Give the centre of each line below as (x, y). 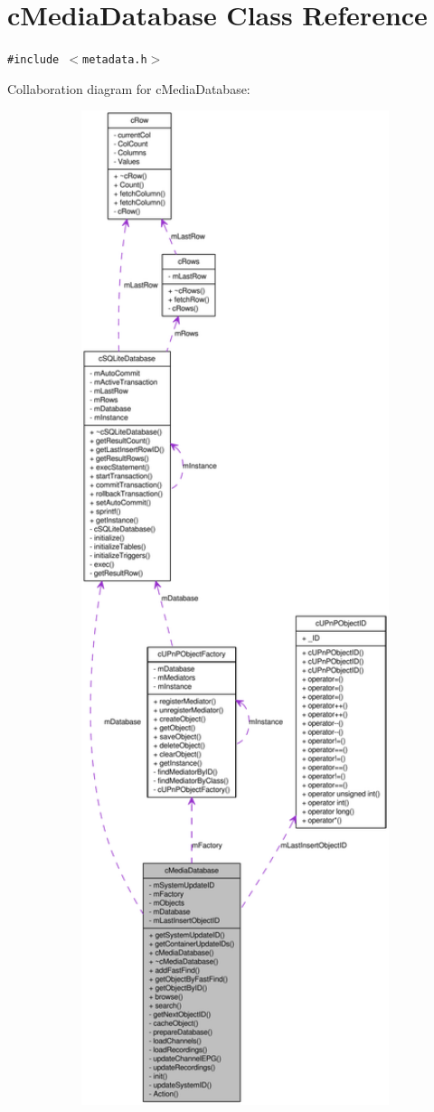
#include (33, 60)
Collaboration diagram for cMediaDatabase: (129, 88)
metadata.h (115, 60)
